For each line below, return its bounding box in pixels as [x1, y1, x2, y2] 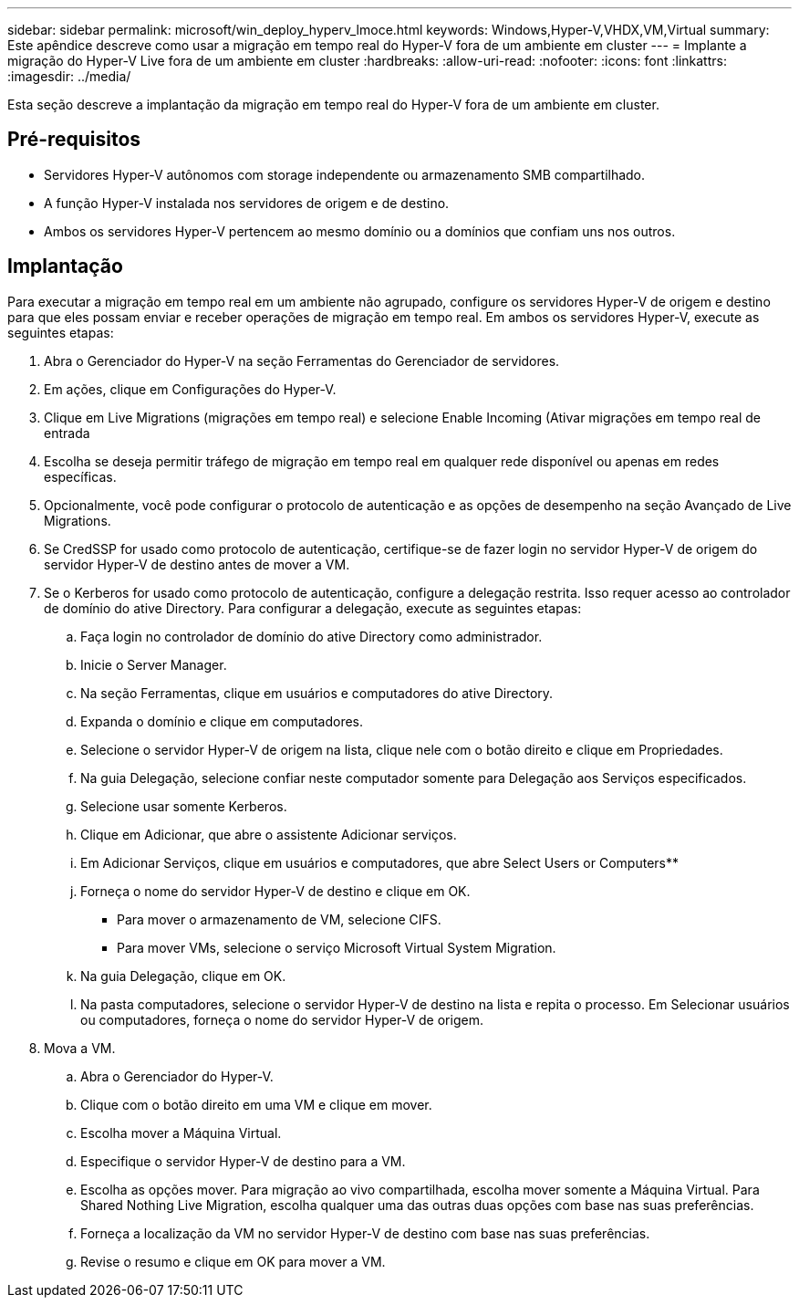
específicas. [44, 468, 117, 485]
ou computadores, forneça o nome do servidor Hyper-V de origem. [80, 1011, 483, 1028]
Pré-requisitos [7, 128, 141, 151]
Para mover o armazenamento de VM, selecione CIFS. [117, 911, 441, 927]
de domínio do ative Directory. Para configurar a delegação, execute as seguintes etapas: [44, 600, 582, 616]
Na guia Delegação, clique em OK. [80, 967, 286, 984]
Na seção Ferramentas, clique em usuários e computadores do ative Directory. [80, 684, 554, 701]
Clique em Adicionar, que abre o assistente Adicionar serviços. [80, 826, 457, 842]
